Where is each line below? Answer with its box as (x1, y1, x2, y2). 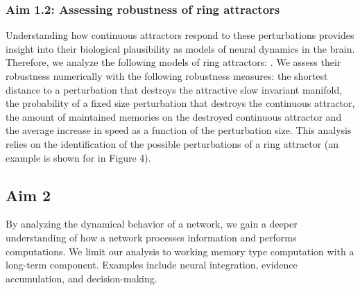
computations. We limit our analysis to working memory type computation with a (6, 244, 354, 258)
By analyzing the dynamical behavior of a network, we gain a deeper (6, 216, 298, 231)
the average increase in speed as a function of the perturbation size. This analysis (6, 123, 352, 137)
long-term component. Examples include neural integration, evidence (6, 257, 298, 272)
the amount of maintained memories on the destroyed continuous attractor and (6, 109, 342, 123)
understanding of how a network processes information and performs (6, 230, 297, 244)
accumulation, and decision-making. (6, 271, 157, 285)
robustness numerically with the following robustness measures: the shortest (6, 69, 328, 83)
